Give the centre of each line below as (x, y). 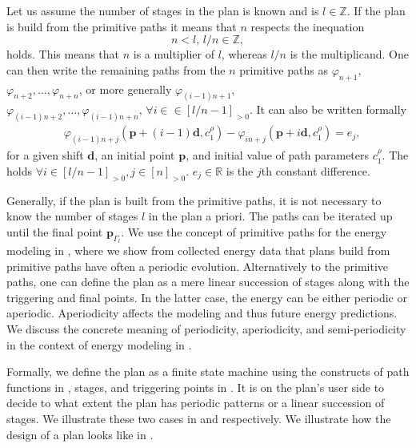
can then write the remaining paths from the (116, 69)
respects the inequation (308, 26)
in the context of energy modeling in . (99, 344)
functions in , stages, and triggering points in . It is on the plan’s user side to (196, 387)
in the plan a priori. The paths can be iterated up (270, 216)
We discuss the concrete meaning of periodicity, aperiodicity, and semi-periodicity (206, 328)
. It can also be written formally (328, 109)
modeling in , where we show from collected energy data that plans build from (198, 250)
